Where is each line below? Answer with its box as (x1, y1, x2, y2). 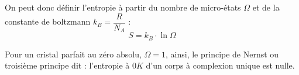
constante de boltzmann (5, 15, 91, 28)
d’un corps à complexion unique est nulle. (146, 59, 295, 71)
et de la (252, 1, 280, 13)
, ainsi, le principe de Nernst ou (166, 47, 279, 60)
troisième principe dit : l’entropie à (5, 59, 130, 71)
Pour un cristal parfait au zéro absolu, (5, 47, 142, 60)
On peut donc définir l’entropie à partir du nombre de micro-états (5, 1, 241, 13)
